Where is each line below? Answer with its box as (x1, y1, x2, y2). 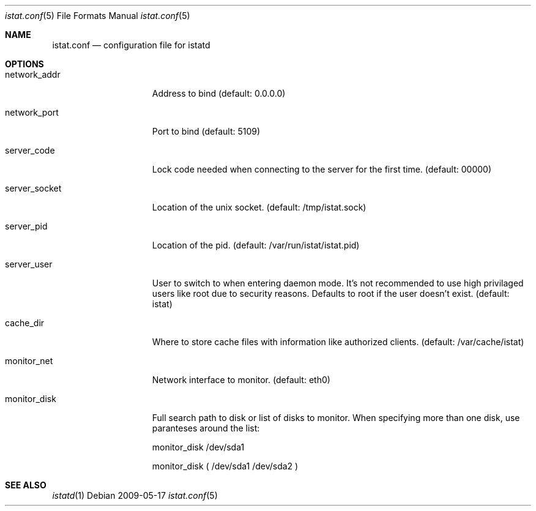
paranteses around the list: (152, 423, 260, 433)
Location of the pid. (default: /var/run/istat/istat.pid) (152, 240, 360, 250)
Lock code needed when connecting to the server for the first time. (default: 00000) (152, 164, 491, 174)
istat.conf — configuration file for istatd (52, 40, 210, 50)
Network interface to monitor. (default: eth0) (152, 375, 330, 385)
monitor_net (5, 356, 53, 366)
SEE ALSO (5, 480, 47, 490)
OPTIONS (5, 59, 44, 69)
